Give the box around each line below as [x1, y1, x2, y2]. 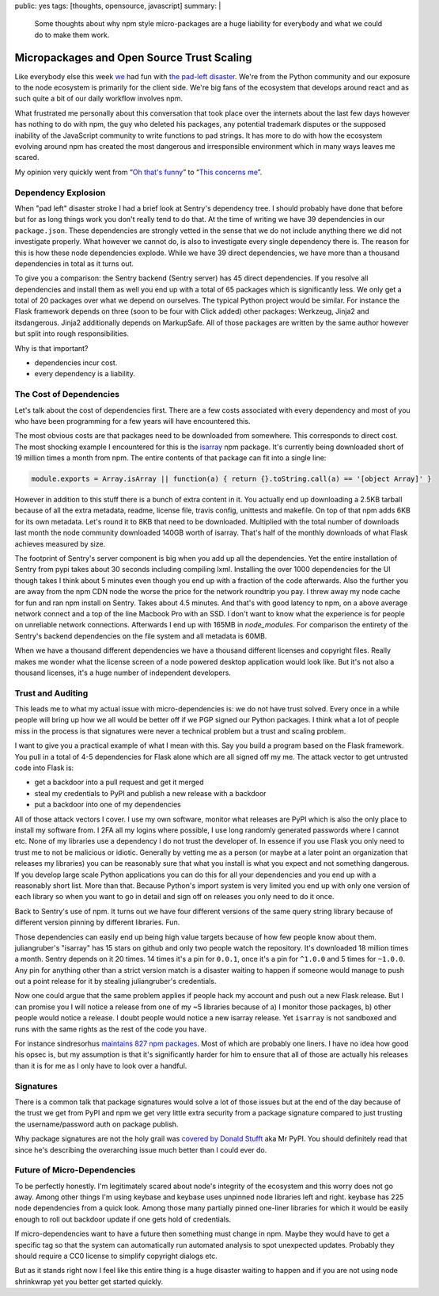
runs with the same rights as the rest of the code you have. [14, 1024, 207, 1034]
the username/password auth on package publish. [14, 1119, 179, 1129]
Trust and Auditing [14, 688, 89, 699]
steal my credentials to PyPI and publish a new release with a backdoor [34, 788, 267, 798]
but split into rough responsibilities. [14, 329, 130, 338]
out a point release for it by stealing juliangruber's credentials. [14, 977, 217, 986]
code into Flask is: [14, 763, 74, 772]
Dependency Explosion [14, 187, 106, 198]
